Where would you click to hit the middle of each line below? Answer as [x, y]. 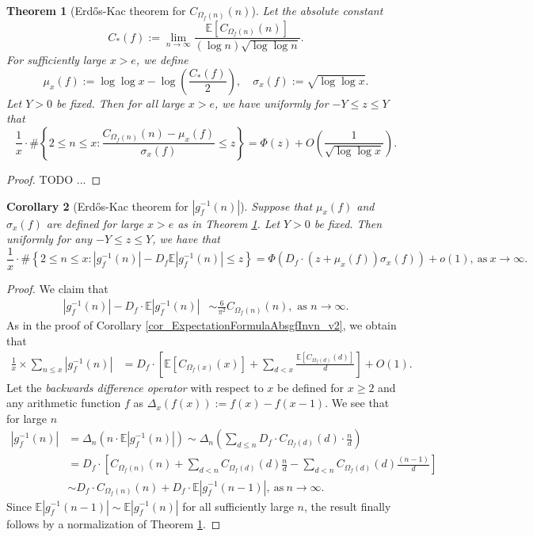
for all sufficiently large [238, 506]
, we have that [186, 239]
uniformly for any [49, 239]
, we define [162, 60]
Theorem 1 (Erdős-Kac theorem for [96, 10]
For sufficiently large [56, 60]
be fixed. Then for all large [120, 103]
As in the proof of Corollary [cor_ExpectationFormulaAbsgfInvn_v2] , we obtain [202, 325]
